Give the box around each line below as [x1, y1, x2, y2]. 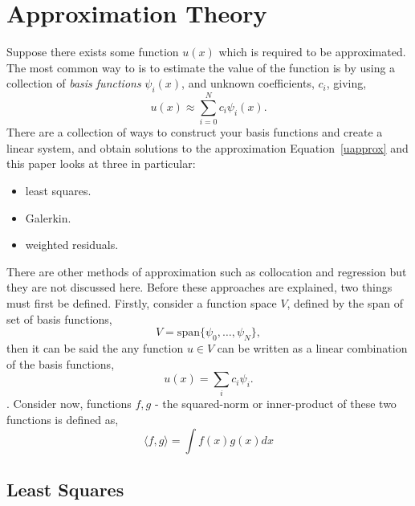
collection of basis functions [6, 75, 141, 92]
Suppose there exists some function [6, 43, 179, 60]
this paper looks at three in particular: [6, 155, 196, 172]
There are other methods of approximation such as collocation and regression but [6, 263, 407, 280]
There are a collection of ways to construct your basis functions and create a [6, 124, 383, 141]
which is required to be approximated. [218, 43, 406, 60]
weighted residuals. [25, 236, 119, 253]
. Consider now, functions [6, 395, 132, 412]
